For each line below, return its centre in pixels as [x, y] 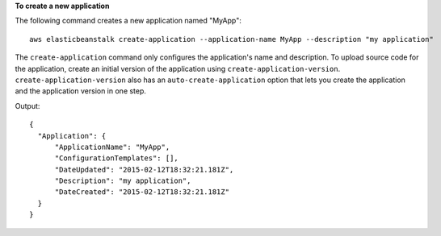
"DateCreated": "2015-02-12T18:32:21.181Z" [142, 192]
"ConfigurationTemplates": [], [117, 158]
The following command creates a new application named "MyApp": [128, 21]
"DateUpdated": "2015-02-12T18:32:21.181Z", [144, 170]
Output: [27, 106]
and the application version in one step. [81, 91]
